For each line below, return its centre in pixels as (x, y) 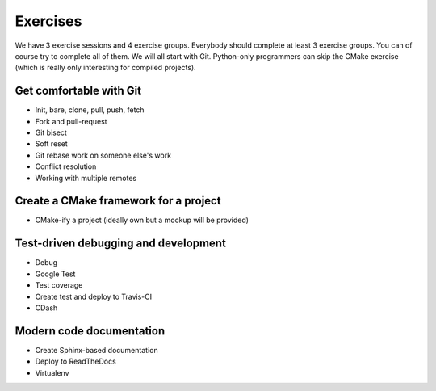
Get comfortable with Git (78, 91)
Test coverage (59, 285)
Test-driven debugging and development (120, 244)
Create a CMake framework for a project (118, 201)
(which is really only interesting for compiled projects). (106, 68)
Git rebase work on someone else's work (103, 155)
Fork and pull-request (71, 121)
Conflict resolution (66, 166)
